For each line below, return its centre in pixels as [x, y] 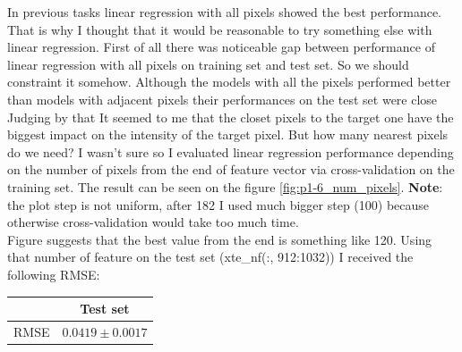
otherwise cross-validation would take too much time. [153, 222]
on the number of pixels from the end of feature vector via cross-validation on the [231, 169]
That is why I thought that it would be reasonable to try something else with [220, 29]
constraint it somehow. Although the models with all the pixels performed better [229, 82]
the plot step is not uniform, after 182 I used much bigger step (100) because [218, 204]
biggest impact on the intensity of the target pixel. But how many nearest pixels [228, 134]
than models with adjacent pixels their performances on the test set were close [222, 99]
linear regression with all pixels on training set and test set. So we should [208, 64]
